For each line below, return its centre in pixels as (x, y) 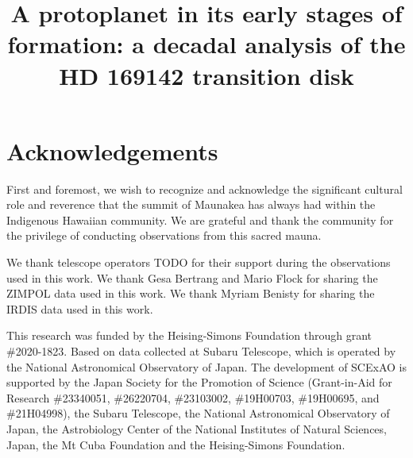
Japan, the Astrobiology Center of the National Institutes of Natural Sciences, (197, 429)
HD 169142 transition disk (206, 75)
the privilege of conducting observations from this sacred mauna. (164, 235)
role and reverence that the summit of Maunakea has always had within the (191, 204)
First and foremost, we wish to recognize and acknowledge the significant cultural (205, 189)
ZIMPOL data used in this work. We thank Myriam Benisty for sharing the (191, 293)
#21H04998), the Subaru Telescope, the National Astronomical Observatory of (198, 413)
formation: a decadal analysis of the (206, 44)
